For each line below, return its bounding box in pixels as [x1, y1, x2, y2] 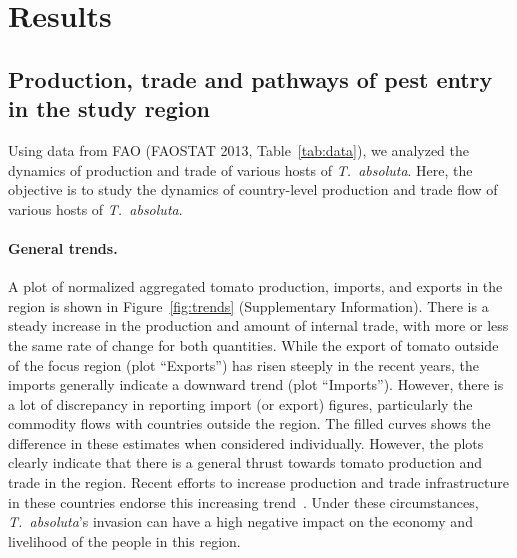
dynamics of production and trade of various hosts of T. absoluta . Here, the [8, 159, 473, 180]
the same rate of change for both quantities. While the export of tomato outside [8, 334, 499, 355]
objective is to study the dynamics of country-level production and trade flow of [8, 179, 498, 200]
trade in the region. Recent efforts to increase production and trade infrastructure [8, 472, 509, 493]
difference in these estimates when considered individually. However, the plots [8, 432, 484, 453]
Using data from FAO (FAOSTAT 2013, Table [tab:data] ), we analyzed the [8, 139, 469, 160]
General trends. [8, 237, 118, 258]
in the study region [8, 93, 210, 124]
